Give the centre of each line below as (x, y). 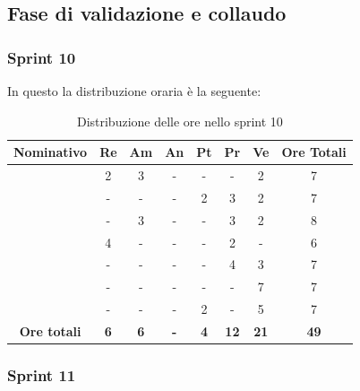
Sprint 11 (42, 374)
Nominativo (51, 152)
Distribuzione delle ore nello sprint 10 (180, 121)
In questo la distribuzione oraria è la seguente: (134, 91)
